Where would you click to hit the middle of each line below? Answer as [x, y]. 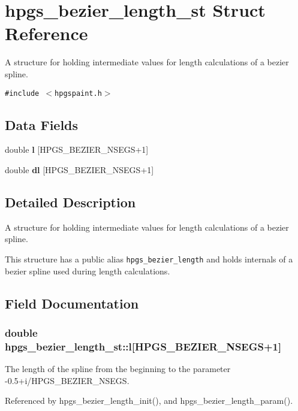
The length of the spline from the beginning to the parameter [118, 369]
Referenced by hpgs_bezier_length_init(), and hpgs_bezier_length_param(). [149, 401]
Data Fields [42, 124]
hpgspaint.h [78, 93]
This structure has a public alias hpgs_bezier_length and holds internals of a [149, 259]
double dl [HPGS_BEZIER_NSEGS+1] [79, 169]
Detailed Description [70, 202]
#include [22, 93]
